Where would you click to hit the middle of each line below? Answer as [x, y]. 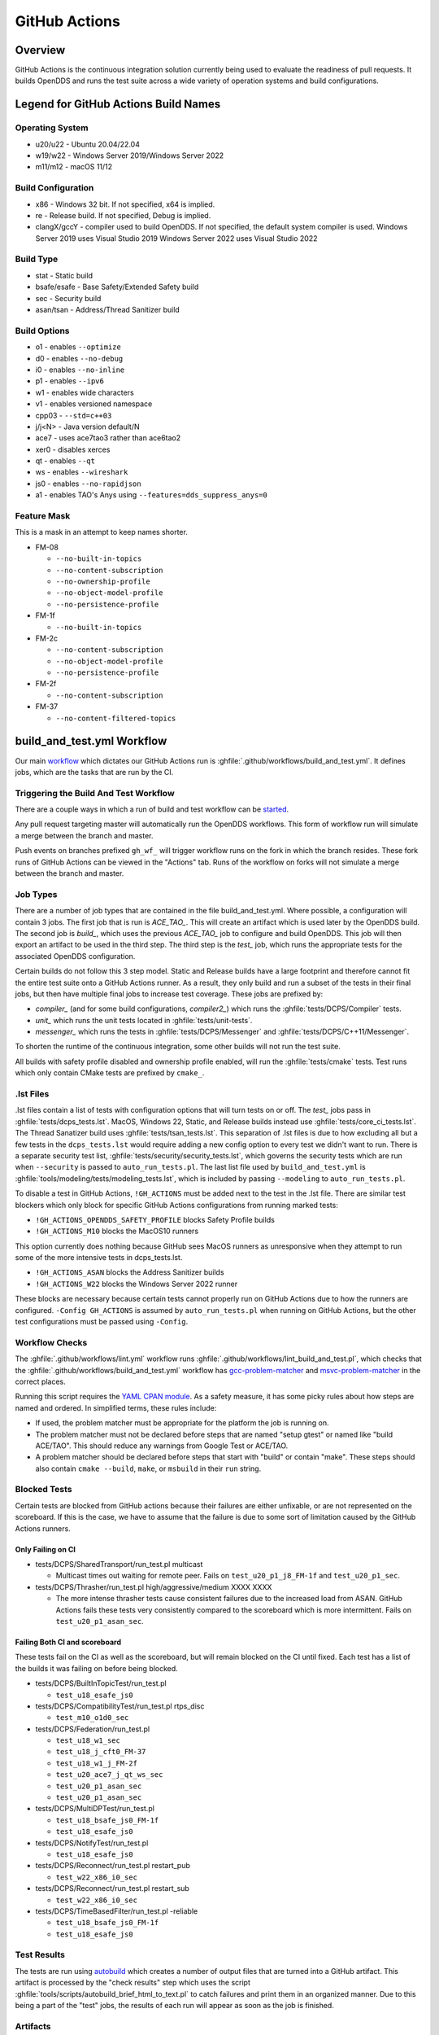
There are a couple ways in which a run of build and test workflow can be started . [152, 809]
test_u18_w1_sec [88, 1741]
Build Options [42, 330]
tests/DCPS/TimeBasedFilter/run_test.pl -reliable [117, 1911]
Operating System [52, 128]
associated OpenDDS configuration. [75, 956]
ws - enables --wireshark [82, 472]
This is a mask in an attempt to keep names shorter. [102, 532]
